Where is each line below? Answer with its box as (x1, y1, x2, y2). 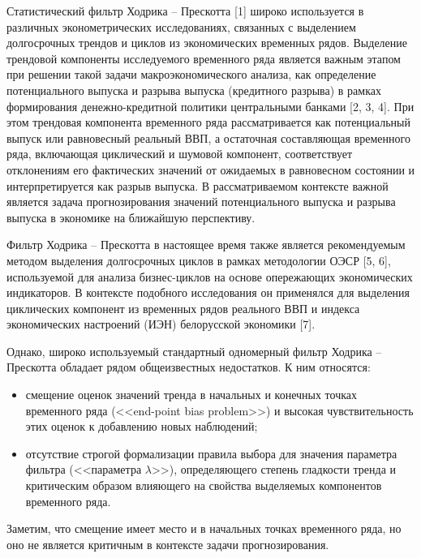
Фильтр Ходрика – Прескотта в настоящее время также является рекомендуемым (6, 236, 406, 253)
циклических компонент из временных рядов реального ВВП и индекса (6, 299, 360, 316)
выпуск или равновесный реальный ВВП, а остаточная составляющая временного (6, 129, 410, 146)
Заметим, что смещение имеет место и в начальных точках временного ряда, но (6, 520, 402, 537)
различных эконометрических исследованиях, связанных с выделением (6, 18, 356, 35)
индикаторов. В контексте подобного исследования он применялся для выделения (6, 284, 410, 301)
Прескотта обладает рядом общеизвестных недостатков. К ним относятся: (6, 358, 371, 376)
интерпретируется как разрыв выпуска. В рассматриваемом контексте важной (6, 177, 389, 194)
